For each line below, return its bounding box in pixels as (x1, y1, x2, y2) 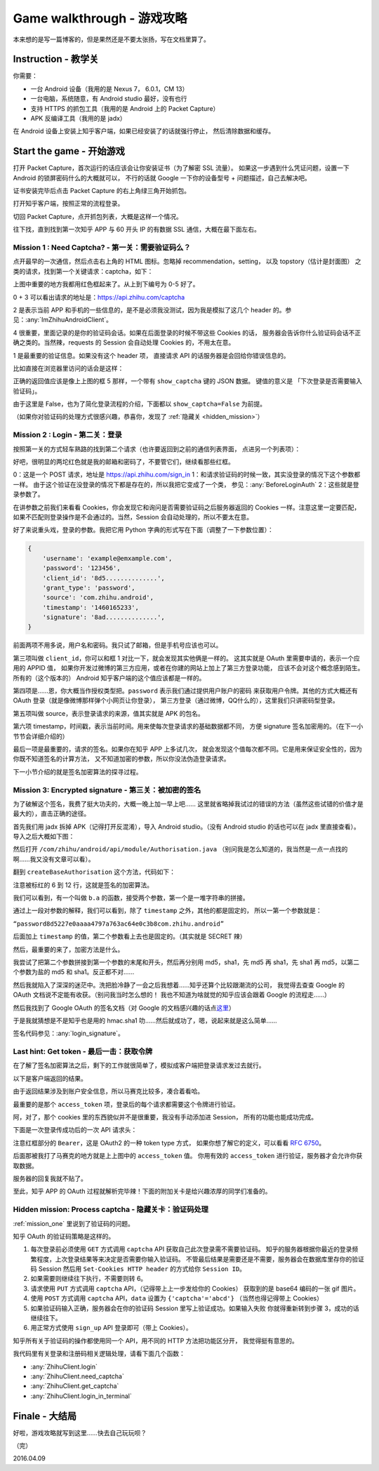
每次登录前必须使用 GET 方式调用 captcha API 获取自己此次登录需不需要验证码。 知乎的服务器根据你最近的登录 (30, 1245, 352, 1253)
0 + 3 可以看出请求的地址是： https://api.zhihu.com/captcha (13, 293, 185, 301)
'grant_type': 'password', (42, 583, 136, 592)
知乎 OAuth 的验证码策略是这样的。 (13, 1232, 115, 1240)
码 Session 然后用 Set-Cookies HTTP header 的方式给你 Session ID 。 (30, 1265, 246, 1273)
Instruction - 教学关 (13, 53, 99, 65)
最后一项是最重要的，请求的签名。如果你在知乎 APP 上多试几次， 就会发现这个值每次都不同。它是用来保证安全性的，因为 (13, 745, 363, 753)
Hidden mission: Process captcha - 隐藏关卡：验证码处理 (13, 1204, 208, 1214)
